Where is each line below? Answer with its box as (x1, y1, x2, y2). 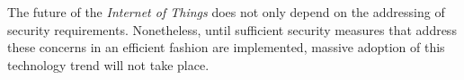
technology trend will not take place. (7, 55, 210, 74)
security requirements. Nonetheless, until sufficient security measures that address (7, 20, 457, 39)
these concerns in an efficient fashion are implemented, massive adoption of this (7, 38, 445, 57)
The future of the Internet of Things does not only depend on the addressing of (7, 3, 445, 21)
